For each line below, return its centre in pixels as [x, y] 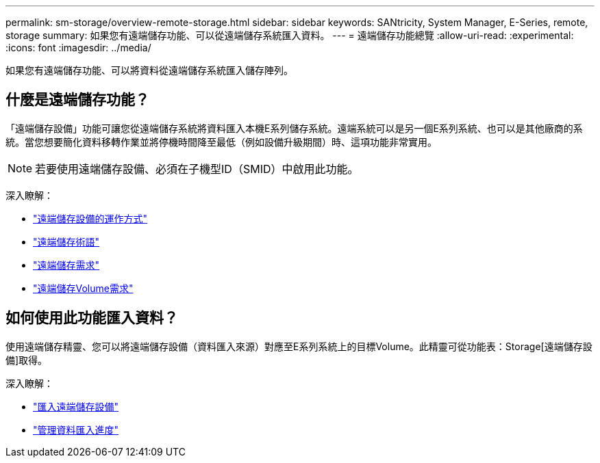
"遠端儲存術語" [66, 241]
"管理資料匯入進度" [76, 429]
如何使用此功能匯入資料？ [92, 318]
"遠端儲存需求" [66, 265]
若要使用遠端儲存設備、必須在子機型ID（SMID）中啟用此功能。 [197, 169]
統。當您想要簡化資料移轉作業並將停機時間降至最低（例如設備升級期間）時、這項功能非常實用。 [221, 142]
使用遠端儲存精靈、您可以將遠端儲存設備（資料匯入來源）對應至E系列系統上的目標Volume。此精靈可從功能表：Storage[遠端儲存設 [299, 346]
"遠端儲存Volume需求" [83, 288]
